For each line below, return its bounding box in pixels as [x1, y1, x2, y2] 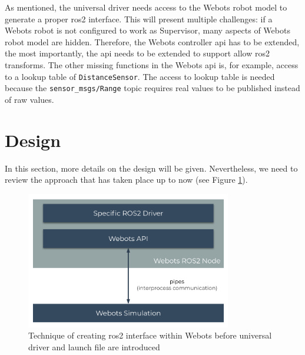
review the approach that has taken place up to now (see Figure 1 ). [5, 173, 248, 186]
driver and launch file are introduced [28, 340, 160, 353]
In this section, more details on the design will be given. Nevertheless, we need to [5, 162, 298, 174]
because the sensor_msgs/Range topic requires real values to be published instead [5, 82, 300, 94]
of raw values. [5, 93, 54, 105]
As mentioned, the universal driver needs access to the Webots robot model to [5, 1, 287, 13]
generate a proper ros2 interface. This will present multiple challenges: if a [5, 12, 273, 25]
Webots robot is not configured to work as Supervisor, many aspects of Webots [5, 24, 290, 36]
